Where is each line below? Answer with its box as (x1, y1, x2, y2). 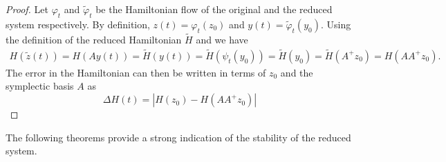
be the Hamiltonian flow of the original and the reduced (95, 2, 333, 16)
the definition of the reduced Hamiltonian (6, 32, 182, 47)
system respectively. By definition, (6, 17, 150, 31)
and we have (196, 32, 248, 47)
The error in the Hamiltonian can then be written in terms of (6, 65, 266, 79)
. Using (320, 17, 351, 31)
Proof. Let (6, 2, 48, 16)
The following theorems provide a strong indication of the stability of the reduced (6, 130, 351, 144)
